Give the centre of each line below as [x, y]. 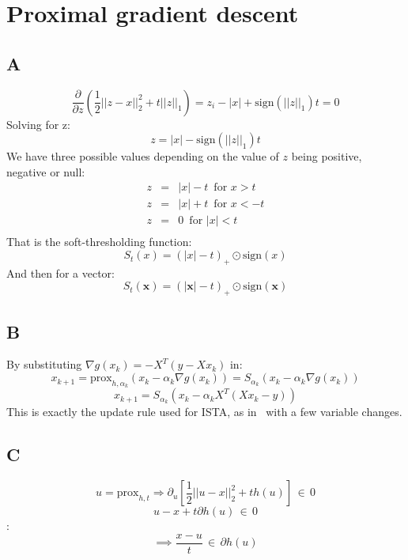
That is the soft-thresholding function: [99, 242]
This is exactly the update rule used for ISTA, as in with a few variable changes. [204, 412]
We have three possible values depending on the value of [143, 156]
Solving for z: [38, 124]
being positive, [327, 156]
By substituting [44, 364]
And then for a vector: [60, 272]
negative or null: [46, 171]
